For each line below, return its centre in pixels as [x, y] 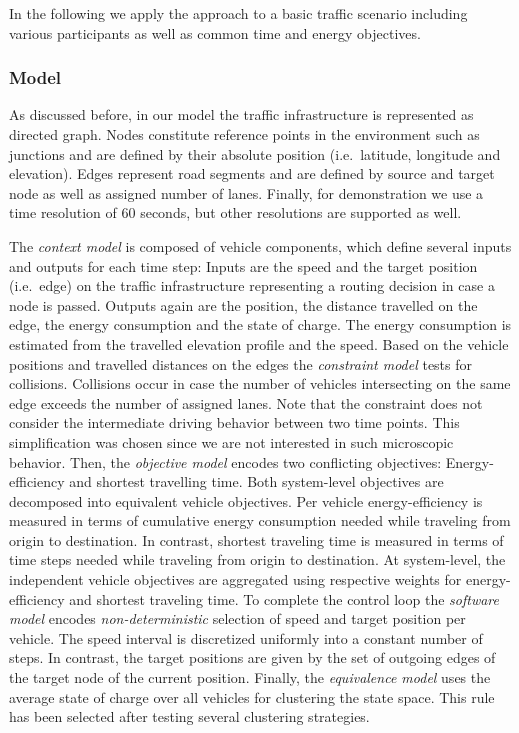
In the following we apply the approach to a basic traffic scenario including [238, 13]
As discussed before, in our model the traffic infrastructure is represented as [241, 114]
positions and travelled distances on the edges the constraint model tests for [241, 363]
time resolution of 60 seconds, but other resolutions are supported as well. [235, 212]
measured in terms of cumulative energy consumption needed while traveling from [260, 520]
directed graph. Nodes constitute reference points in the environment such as [244, 134]
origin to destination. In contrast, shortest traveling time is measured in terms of [256, 539]
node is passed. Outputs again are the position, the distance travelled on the [243, 304]
